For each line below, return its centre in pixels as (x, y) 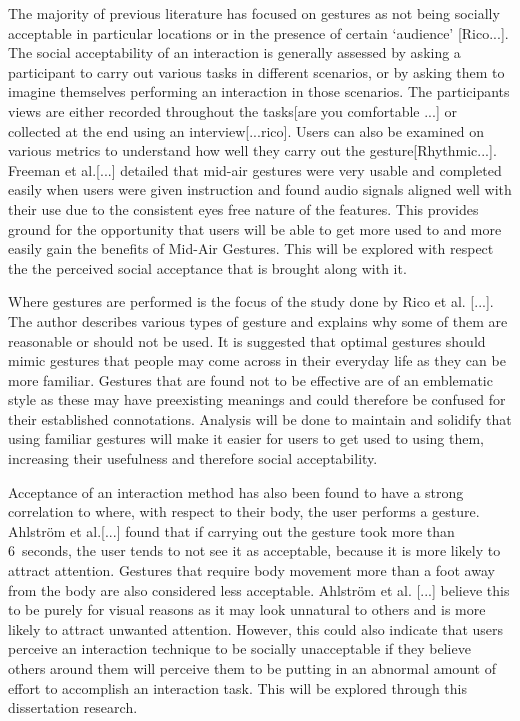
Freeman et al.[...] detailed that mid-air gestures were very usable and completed (255, 169)
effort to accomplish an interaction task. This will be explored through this (237, 687)
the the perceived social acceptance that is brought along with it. (207, 267)
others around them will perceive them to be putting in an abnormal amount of (252, 668)
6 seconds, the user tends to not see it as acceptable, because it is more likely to (254, 550)
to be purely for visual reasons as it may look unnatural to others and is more (247, 609)
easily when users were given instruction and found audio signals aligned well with (260, 189)
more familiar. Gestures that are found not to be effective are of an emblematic (250, 379)
